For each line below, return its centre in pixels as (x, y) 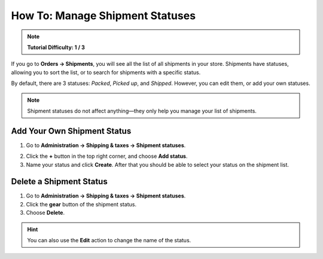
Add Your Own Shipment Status (71, 131)
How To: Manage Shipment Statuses (103, 16)
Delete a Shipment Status (59, 182)
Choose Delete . (45, 213)
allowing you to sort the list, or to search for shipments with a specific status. (106, 72)
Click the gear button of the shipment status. (81, 204)
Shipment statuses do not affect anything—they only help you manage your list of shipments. (142, 111)
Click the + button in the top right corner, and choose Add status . (107, 156)
